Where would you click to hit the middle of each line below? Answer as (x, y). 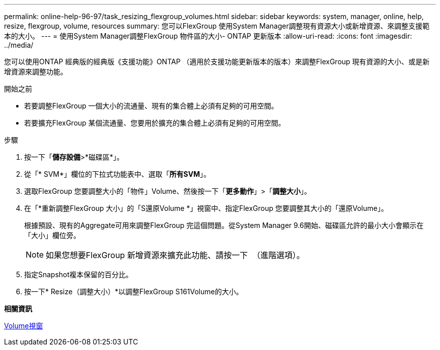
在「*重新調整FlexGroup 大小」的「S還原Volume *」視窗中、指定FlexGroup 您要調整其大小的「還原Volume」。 (206, 208)
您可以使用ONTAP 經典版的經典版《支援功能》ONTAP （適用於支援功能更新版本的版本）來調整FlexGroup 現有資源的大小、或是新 (217, 62)
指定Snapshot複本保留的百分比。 (79, 274)
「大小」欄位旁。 (52, 235)
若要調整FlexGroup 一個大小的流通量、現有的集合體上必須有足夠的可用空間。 (151, 106)
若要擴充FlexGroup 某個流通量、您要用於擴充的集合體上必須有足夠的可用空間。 (155, 123)
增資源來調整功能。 (36, 72)
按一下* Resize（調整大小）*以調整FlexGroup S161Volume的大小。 (134, 291)
